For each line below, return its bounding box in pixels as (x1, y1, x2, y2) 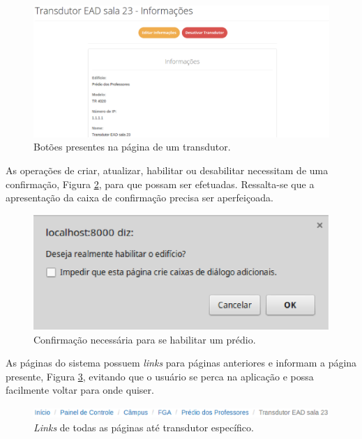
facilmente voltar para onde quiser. (6, 383, 154, 397)
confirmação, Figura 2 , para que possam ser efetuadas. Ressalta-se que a (6, 176, 315, 191)
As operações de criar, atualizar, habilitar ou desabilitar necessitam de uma (6, 163, 329, 177)
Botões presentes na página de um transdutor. (33, 139, 231, 154)
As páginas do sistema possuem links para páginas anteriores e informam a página (6, 355, 357, 370)
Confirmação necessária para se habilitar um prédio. (33, 332, 256, 346)
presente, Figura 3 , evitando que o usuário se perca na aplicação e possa (6, 369, 314, 383)
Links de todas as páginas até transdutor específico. (33, 419, 254, 434)
